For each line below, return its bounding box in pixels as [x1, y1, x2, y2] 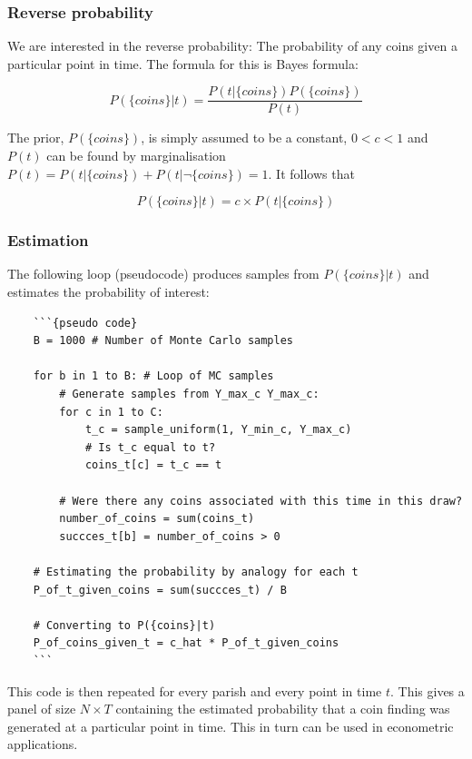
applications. [7, 734, 78, 754]
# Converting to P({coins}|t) [33, 618, 216, 632]
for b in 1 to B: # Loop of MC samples [33, 370, 274, 383]
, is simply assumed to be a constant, [141, 128, 348, 147]
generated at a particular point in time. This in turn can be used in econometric [7, 716, 454, 735]
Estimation [7, 229, 89, 251]
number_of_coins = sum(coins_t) [59, 512, 255, 526]
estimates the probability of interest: [7, 282, 210, 301]
